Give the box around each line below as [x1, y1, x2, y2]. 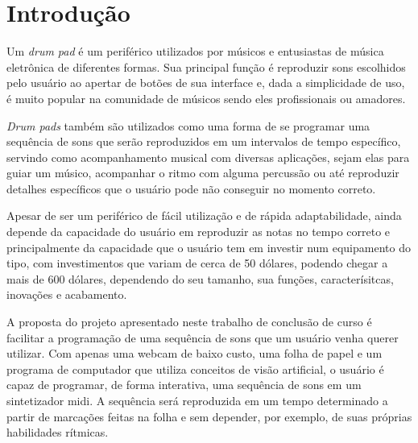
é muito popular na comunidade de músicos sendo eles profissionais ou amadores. [6, 89, 406, 106]
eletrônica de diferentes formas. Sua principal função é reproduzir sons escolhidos [6, 58, 406, 75]
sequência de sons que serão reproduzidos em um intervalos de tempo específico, [6, 133, 401, 150]
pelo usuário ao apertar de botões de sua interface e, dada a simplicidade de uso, [6, 74, 405, 91]
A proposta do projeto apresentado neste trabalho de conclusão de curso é [6, 313, 372, 330]
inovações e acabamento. [6, 286, 127, 303]
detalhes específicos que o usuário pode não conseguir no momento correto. [6, 180, 376, 197]
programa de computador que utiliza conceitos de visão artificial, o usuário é [6, 360, 384, 377]
